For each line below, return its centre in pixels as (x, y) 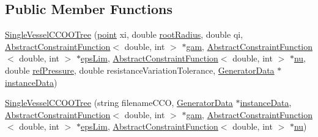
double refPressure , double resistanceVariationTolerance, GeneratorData (140, 70)
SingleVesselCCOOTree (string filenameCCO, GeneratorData (119, 103)
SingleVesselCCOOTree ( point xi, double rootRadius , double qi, (124, 34)
